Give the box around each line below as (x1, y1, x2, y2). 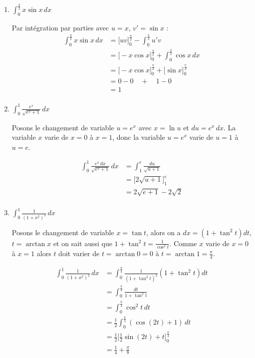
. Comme (169, 238, 197, 248)
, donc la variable (112, 132, 165, 142)
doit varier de (58, 248, 100, 259)
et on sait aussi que (53, 238, 112, 248)
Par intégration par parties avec (11, 22, 109, 33)
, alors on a (146, 227, 181, 237)
